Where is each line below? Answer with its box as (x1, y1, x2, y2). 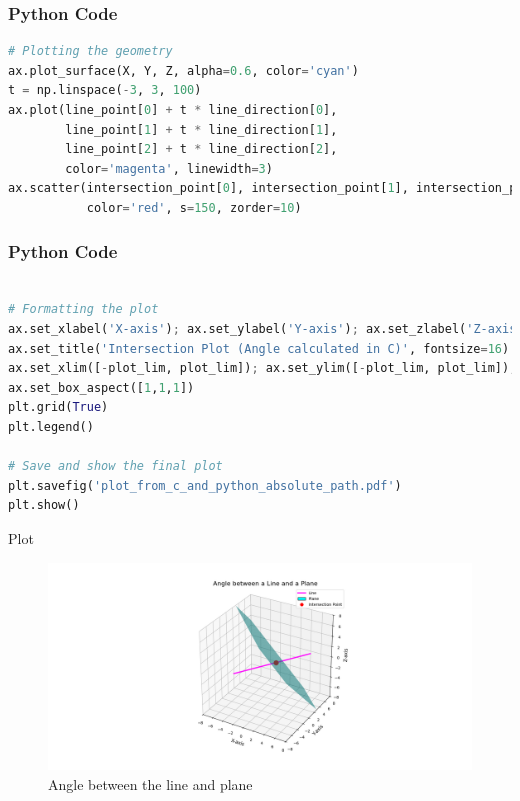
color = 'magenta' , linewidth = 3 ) (65, 161, 273, 176)
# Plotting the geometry (8, 44, 173, 59)
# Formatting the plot (8, 302, 159, 317)
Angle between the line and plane (48, 773, 253, 794)
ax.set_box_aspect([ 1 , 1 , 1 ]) (8, 380, 195, 395)
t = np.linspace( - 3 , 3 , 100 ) (8, 83, 202, 98)
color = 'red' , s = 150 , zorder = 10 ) (86, 200, 302, 215)
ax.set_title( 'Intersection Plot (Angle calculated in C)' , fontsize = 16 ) (8, 341, 510, 356)
